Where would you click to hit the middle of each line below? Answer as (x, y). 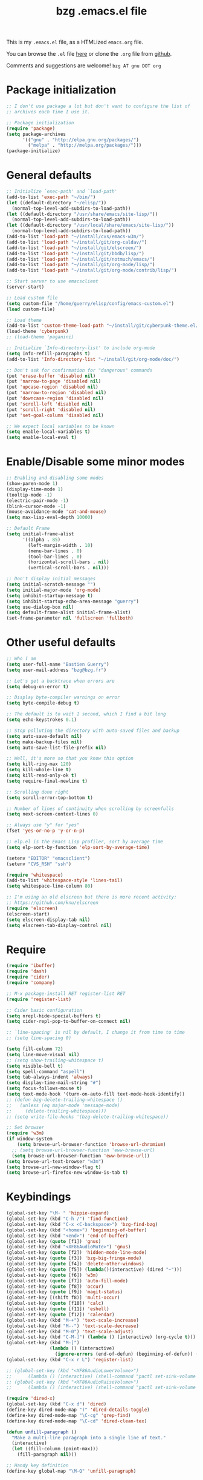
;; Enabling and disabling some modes (55, 478)
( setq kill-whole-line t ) (39, 770)
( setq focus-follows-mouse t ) (44, 1089)
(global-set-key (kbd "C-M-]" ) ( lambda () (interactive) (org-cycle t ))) (101, 1337)
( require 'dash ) (27, 971)
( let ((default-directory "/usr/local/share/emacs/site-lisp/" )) (90, 226)
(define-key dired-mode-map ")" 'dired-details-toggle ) (78, 1410)
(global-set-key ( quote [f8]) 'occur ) (55, 1287)
